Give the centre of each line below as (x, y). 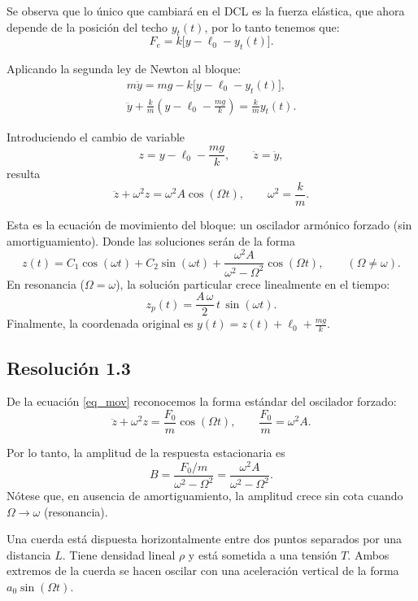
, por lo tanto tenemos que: (272, 26)
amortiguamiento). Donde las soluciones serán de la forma (151, 240)
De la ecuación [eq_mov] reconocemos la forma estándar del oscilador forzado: (202, 401)
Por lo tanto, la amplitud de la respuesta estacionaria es (146, 452)
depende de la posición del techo (87, 26)
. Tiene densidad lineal (119, 554)
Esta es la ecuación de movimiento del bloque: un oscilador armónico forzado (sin (209, 224)
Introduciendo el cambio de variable (96, 136)
